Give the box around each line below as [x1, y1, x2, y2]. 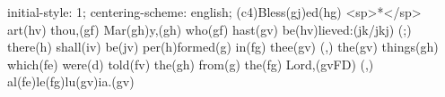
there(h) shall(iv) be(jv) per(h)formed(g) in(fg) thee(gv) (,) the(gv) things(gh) [7, 37, 439, 56]
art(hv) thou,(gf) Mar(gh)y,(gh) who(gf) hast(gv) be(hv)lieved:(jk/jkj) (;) [7, 20, 412, 38]
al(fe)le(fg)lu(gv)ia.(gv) [7, 72, 135, 91]
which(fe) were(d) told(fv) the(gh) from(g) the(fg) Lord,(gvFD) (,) [7, 54, 374, 73]
